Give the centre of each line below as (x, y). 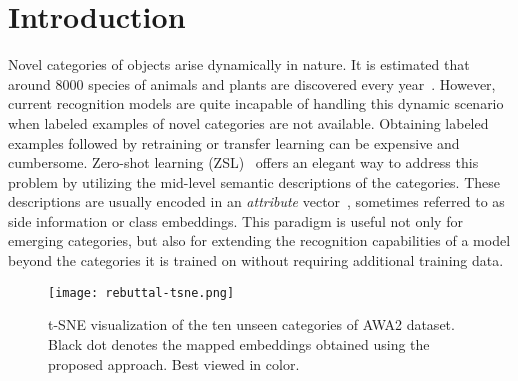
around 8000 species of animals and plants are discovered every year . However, (252, 83)
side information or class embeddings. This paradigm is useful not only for (235, 220)
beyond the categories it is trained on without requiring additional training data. (256, 260)
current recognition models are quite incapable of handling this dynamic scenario (256, 103)
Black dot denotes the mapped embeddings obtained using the (239, 343)
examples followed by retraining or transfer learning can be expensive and (234, 142)
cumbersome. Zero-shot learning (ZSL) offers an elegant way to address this (243, 162)
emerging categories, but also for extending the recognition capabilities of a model (259, 240)
